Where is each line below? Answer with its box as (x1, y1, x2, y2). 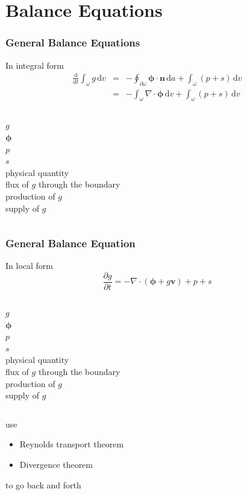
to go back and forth (5, 478, 81, 491)
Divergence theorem (19, 458, 93, 470)
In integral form (5, 58, 64, 71)
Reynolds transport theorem (19, 438, 124, 450)
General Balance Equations (5, 35, 140, 50)
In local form (5, 259, 53, 272)
